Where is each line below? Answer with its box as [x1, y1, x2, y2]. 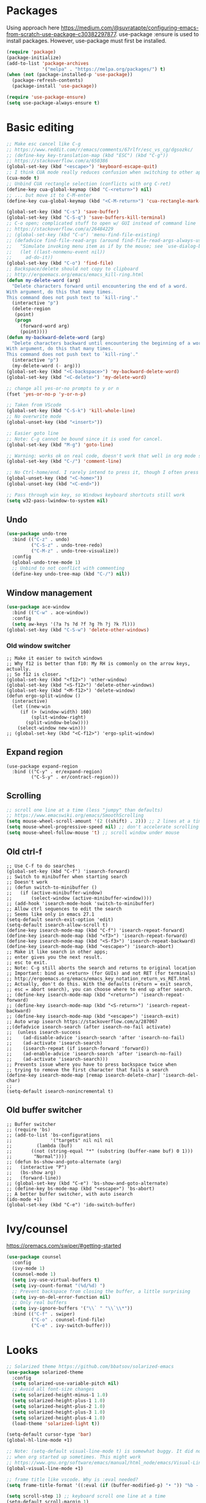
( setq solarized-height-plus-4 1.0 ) [12, 1415, 105, 1421]
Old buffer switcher [6, 1105, 83, 1115]
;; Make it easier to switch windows [6, 655, 103, 661]
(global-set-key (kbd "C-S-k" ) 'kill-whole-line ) [6, 408, 136, 414]
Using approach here [6, 24, 60, 31]
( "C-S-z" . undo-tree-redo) [31, 542, 103, 549]
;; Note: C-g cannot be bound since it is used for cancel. [6, 436, 164, 442]
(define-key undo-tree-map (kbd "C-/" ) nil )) [12, 571, 131, 577]
